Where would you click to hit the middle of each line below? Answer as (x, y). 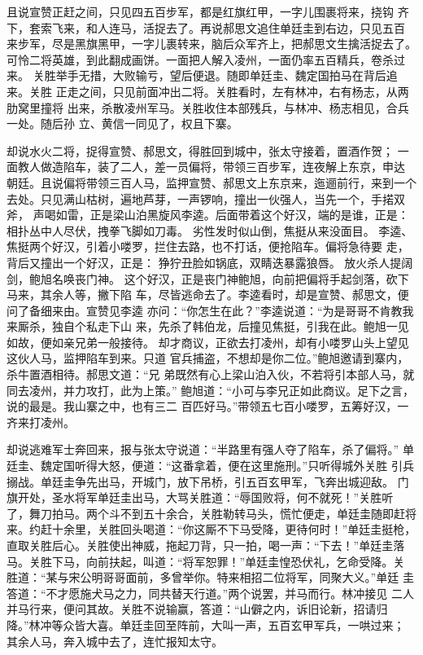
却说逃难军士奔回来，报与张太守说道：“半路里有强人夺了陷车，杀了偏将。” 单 (210, 449)
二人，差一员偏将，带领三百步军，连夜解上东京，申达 (262, 167)
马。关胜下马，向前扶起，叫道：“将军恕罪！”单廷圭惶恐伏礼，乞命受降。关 (206, 561)
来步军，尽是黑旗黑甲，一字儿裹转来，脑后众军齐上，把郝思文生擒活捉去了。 (211, 44)
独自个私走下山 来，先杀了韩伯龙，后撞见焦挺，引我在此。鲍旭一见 (230, 326)
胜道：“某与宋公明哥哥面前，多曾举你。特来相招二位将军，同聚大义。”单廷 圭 (210, 577)
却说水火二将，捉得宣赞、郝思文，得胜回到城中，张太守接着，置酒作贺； (200, 150)
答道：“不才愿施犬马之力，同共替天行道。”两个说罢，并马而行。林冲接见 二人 (210, 593)
